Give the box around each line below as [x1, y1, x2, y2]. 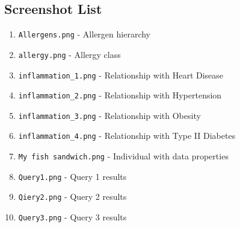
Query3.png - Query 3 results [18, 211, 127, 223]
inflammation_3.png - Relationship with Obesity [18, 109, 201, 121]
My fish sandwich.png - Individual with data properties [18, 150, 229, 162]
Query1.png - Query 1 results [18, 170, 127, 182]
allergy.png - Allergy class [18, 48, 121, 60]
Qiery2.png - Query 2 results [18, 190, 127, 203]
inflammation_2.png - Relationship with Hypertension [18, 89, 222, 101]
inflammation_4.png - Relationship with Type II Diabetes [18, 129, 236, 142]
